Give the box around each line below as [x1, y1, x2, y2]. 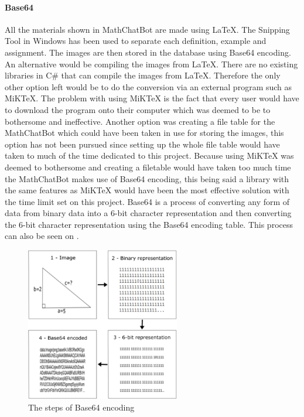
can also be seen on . [5, 230, 79, 242]
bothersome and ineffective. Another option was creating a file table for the [5, 115, 275, 127]
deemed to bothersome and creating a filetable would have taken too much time [5, 160, 291, 173]
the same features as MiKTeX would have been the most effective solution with [5, 184, 289, 196]
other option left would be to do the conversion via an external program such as [5, 80, 292, 93]
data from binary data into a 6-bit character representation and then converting [5, 207, 292, 219]
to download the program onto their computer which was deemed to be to [5, 103, 271, 115]
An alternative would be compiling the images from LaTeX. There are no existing [5, 57, 298, 70]
